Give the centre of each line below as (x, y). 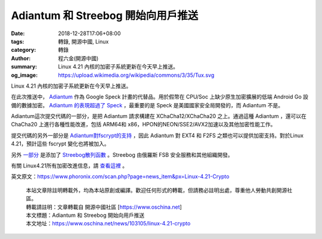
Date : (18, 33)
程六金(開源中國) (78, 58)
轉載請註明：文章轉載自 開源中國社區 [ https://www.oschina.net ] (104, 207)
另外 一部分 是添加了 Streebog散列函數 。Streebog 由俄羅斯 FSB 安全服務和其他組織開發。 (122, 154)
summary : (24, 67)
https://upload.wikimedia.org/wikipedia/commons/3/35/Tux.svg (136, 75)
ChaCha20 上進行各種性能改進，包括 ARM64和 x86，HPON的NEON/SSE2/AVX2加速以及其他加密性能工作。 (143, 125)
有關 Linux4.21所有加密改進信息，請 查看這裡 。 (69, 166)
